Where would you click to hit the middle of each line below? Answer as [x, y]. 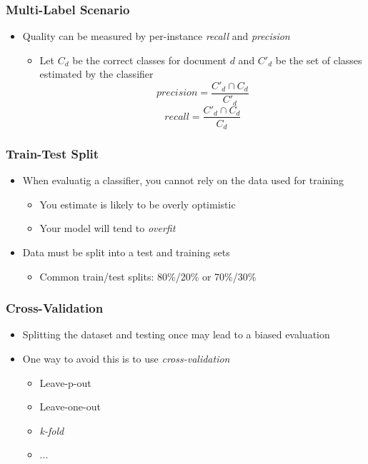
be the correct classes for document [149, 60]
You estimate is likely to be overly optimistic [138, 204]
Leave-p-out [65, 382]
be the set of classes [319, 60]
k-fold [52, 430]
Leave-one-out [70, 407]
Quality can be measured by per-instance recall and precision [156, 36]
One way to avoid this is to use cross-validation [126, 359]
